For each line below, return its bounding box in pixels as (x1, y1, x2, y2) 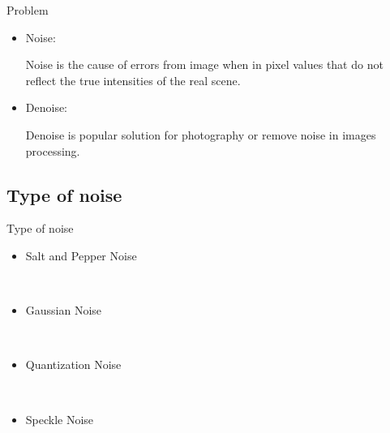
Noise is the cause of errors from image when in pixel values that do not (25, 56, 384, 73)
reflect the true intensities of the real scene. (25, 71, 241, 88)
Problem (6, 2, 49, 18)
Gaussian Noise (25, 302, 102, 319)
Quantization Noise (25, 356, 122, 373)
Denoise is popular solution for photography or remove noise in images (25, 126, 376, 143)
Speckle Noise (25, 410, 94, 427)
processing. (25, 142, 80, 159)
